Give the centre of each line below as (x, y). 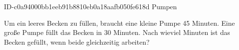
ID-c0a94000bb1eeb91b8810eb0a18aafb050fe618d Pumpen (91, 6)
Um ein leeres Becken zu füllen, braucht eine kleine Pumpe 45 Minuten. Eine (119, 23)
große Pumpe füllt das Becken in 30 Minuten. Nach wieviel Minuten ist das (117, 32)
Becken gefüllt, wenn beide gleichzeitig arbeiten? (77, 42)
